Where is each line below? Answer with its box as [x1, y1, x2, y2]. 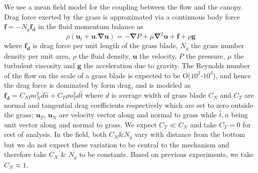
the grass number [191, 40, 244, 51]
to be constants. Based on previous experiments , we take [79, 149, 254, 159]
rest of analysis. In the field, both [4, 129, 107, 139]
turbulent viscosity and [4, 60, 75, 71]
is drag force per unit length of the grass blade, [33, 40, 178, 51]
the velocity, [139, 50, 177, 61]
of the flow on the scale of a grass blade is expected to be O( [4, 70, 191, 80]
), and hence [213, 70, 251, 80]
